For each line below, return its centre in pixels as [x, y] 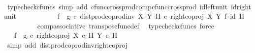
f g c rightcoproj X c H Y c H [66, 35]
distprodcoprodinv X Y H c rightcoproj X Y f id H [162, 16]
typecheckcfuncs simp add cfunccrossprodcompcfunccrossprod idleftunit [117, 6]
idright [241, 6]
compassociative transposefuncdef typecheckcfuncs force [126, 25]
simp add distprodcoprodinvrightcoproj [67, 44]
